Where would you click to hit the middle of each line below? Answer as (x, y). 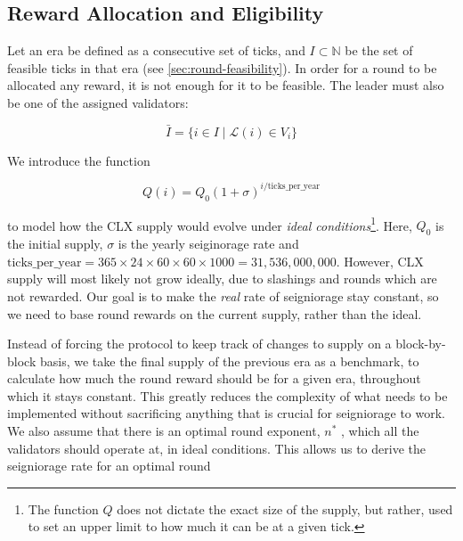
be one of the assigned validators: (98, 102)
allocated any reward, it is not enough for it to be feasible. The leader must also (226, 85)
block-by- (421, 344)
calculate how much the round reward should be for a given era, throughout (214, 378)
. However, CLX (380, 261)
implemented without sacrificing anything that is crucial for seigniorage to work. (226, 413)
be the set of (379, 50)
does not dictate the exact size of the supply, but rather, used (285, 508)
